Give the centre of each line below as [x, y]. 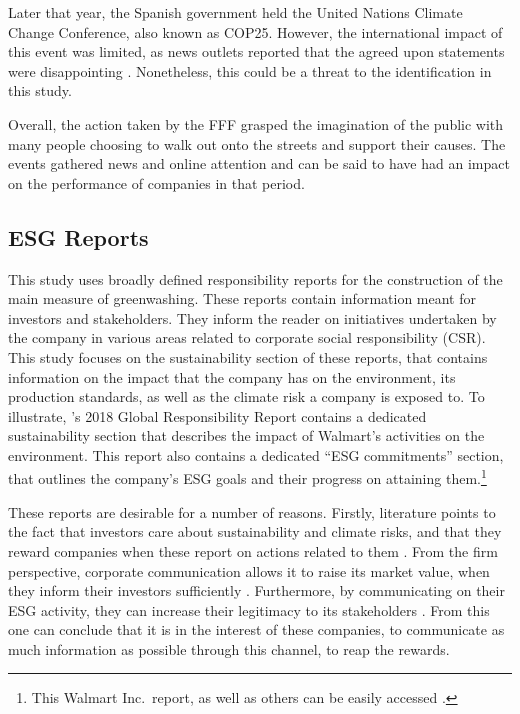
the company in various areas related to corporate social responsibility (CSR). [247, 337]
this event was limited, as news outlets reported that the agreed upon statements [256, 51]
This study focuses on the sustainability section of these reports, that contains [248, 356]
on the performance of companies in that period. [156, 182]
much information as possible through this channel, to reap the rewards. [229, 648]
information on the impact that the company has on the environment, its [232, 376]
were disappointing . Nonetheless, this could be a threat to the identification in [250, 70]
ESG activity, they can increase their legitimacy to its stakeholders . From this [249, 609]
